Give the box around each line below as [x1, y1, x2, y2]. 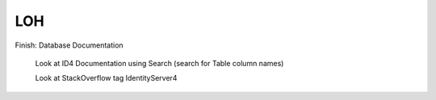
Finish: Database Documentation [15, 40, 124, 50]
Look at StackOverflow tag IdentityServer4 [35, 73, 178, 83]
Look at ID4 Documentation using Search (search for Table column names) [35, 58, 284, 68]
